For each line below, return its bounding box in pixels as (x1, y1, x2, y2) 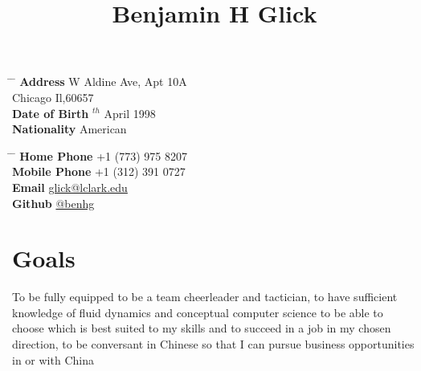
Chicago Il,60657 (12, 88, 94, 105)
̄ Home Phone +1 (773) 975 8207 (12, 147, 187, 164)
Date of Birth (12, 104, 89, 121)
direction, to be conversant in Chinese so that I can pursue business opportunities (12, 336, 415, 353)
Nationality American (12, 120, 127, 137)
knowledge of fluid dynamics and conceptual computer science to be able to (12, 304, 383, 320)
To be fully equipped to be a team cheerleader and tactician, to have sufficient (12, 288, 398, 305)
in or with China (12, 351, 94, 368)
